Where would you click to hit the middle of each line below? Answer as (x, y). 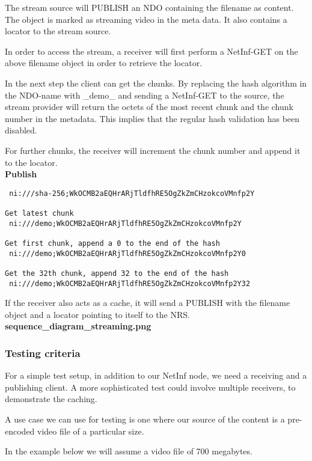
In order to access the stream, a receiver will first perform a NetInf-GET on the (151, 51)
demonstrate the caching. (51, 399)
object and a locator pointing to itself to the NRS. (97, 314)
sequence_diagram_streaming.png (78, 326)
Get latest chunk (39, 214)
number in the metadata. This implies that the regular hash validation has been (152, 118)
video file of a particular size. (91, 431)
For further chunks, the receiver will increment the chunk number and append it (153, 150)
